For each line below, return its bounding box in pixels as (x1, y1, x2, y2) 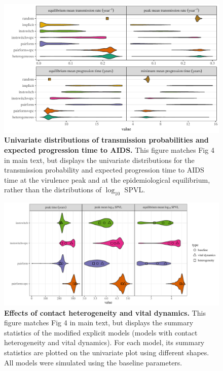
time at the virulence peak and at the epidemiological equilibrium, (4, 174, 210, 185)
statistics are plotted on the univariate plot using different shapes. (4, 347, 209, 358)
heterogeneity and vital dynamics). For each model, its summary (4, 337, 205, 348)
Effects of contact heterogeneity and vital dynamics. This (4, 307, 206, 318)
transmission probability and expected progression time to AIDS (4, 164, 204, 175)
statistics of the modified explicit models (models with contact (4, 327, 198, 338)
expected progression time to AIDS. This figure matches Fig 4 (4, 145, 214, 155)
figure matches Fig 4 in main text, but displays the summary (4, 317, 194, 328)
